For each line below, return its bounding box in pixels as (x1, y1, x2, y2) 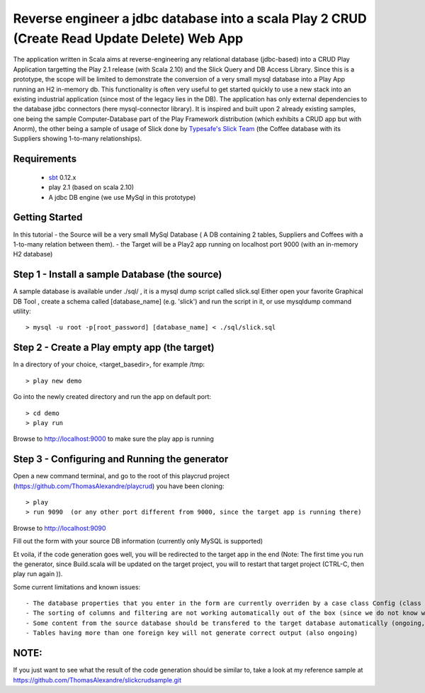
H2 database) (13, 250, 53, 259)
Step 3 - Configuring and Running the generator (13, 453, 229, 466)
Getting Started (13, 211, 83, 223)
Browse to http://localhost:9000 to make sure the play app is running (13, 434, 214, 443)
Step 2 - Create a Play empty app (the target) (13, 342, 215, 354)
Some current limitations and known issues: (13, 582, 141, 591)
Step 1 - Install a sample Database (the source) (13, 269, 222, 281)
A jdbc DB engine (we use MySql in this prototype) (48, 193, 196, 201)
